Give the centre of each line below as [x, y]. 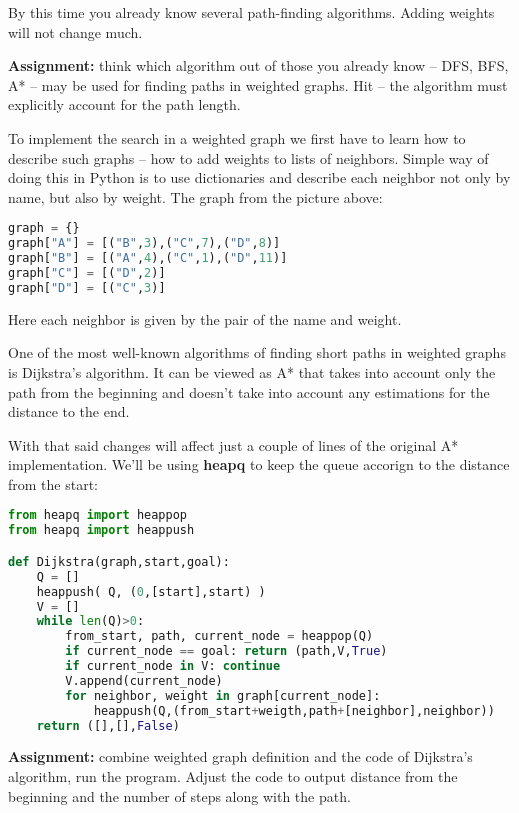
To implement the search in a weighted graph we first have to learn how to [237, 137]
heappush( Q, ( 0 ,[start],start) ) [151, 591]
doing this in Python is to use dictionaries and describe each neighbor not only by [259, 177]
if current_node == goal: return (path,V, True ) [226, 651]
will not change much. [75, 31]
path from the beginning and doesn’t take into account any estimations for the [249, 391]
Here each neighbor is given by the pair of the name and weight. [205, 318]
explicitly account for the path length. [124, 104]
